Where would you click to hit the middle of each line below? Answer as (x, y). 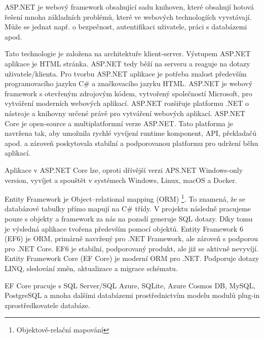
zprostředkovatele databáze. (47, 305)
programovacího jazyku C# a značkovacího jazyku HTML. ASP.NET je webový (129, 83)
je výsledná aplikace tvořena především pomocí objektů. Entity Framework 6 (124, 228)
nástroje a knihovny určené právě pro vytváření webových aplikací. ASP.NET (125, 113)
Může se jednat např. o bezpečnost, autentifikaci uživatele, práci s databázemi (126, 27)
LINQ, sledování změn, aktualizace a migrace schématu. (91, 268)
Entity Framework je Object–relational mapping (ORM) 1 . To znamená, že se (125, 198)
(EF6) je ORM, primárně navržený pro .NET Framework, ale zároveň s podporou (131, 238)
